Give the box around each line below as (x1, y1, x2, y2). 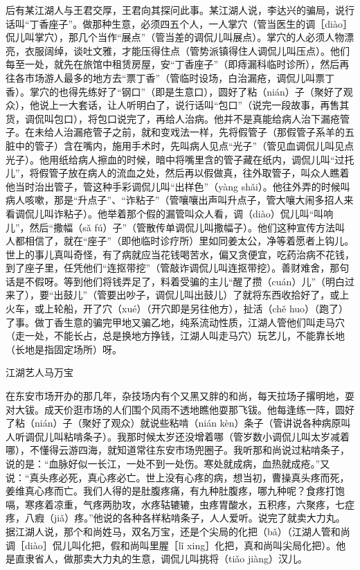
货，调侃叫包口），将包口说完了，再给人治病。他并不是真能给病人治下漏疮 (6, 111, 340, 125)
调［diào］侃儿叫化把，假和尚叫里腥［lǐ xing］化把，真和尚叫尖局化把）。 (6, 537, 336, 552)
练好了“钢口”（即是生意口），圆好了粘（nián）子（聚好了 (87, 84, 343, 98)
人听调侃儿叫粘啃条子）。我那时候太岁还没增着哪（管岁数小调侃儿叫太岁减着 (6, 429, 350, 443)
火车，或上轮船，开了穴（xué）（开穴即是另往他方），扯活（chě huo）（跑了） (6, 301, 349, 316)
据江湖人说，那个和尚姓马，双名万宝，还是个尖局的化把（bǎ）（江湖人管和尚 (6, 524, 350, 538)
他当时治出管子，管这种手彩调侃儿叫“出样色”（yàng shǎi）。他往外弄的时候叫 (6, 179, 350, 193)
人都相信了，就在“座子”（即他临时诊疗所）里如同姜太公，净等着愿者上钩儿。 (6, 233, 354, 248)
